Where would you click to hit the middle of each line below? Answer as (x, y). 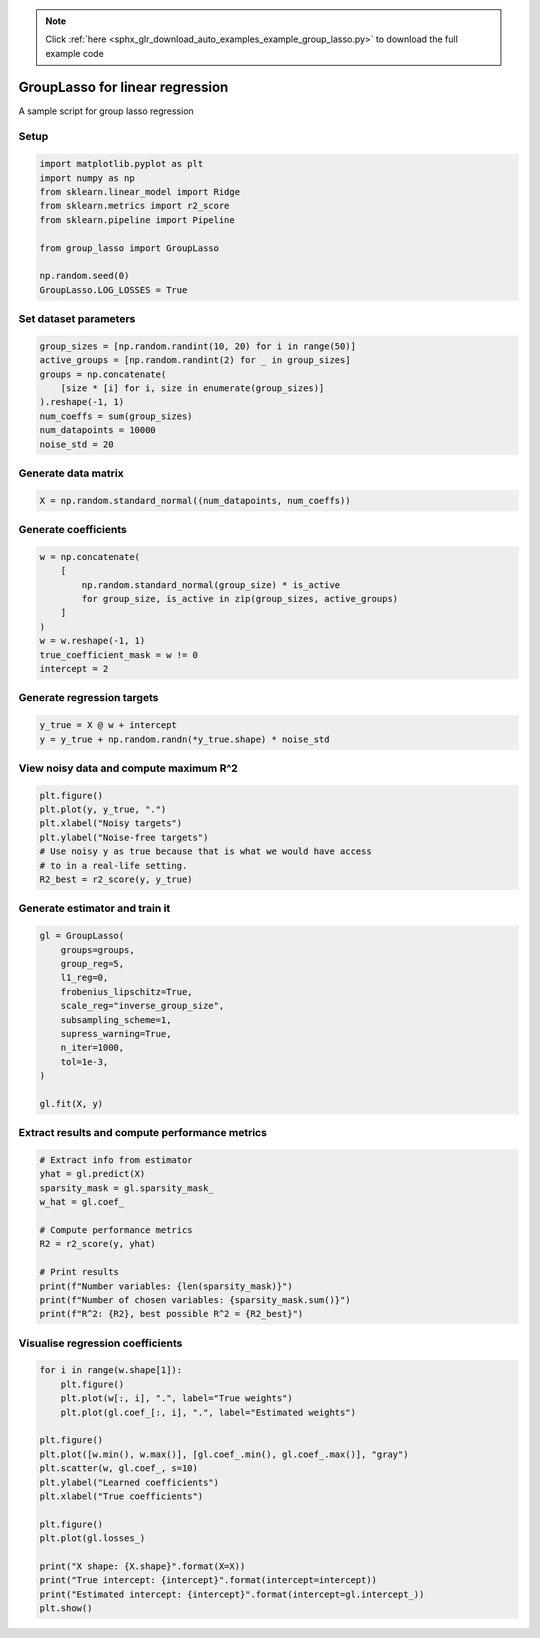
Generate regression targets (88, 698)
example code (74, 53)
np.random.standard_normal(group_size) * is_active (211, 584)
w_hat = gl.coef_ (82, 1202)
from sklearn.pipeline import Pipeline (137, 219)
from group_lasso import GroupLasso (129, 248)
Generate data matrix (71, 473)
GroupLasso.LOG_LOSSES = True (113, 289)
